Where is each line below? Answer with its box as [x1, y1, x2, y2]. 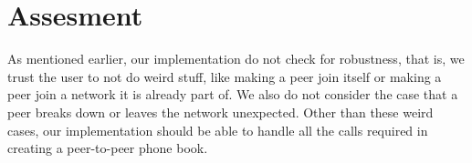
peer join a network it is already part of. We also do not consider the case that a [7, 85, 458, 104]
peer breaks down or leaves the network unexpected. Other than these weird [7, 102, 434, 121]
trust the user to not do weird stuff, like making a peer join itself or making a [7, 66, 442, 86]
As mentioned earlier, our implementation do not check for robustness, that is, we [7, 49, 465, 68]
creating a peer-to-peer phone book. [7, 138, 208, 158]
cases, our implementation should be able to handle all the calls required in [7, 120, 428, 139]
